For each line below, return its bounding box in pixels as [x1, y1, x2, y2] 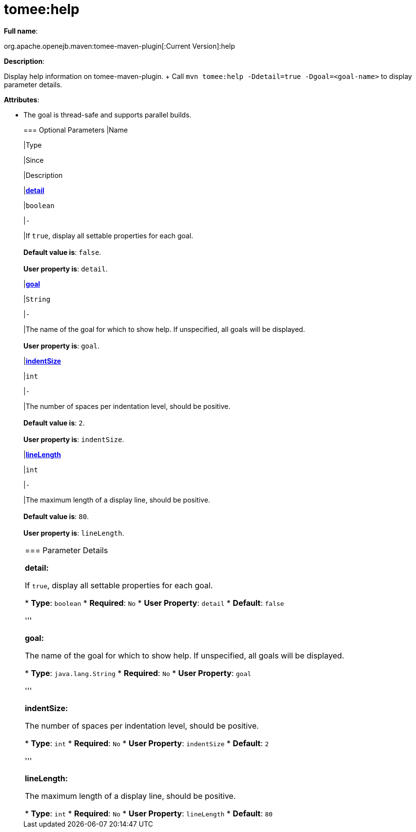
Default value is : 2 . [23, 418, 85, 427]
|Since [23, 155, 44, 164]
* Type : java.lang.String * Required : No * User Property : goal [25, 668, 252, 678]
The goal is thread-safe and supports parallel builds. [23, 110, 192, 119]
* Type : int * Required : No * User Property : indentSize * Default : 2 [25, 738, 269, 748]
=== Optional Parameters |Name [23, 125, 128, 134]
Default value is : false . [23, 248, 101, 256]
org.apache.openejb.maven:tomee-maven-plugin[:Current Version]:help [4, 41, 235, 50]
